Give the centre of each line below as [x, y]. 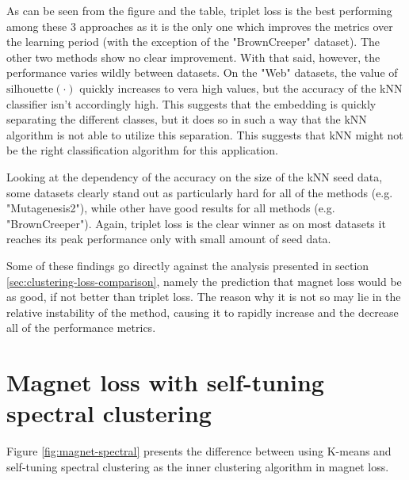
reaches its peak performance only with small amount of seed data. [169, 239]
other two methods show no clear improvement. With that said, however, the [193, 57]
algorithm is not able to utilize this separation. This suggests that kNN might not [205, 134]
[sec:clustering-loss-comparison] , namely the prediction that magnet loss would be [204, 281]
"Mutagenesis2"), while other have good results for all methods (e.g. [171, 208]
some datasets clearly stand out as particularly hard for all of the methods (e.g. [200, 192]
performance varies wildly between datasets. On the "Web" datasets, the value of [202, 72]
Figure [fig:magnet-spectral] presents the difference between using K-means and [199, 451]
